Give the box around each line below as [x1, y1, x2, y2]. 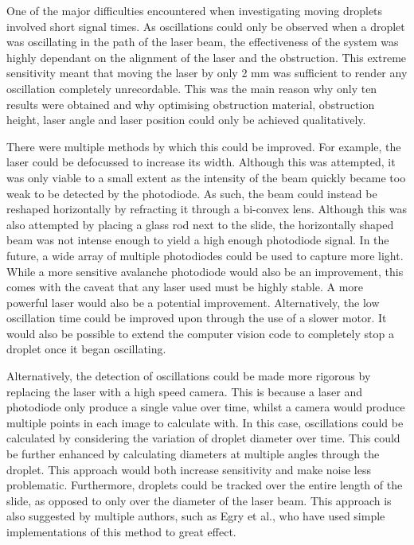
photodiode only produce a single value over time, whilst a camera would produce [6, 399, 405, 415]
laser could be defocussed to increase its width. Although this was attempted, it [6, 154, 396, 170]
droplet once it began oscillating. [6, 341, 166, 357]
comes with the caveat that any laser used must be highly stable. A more [6, 278, 364, 295]
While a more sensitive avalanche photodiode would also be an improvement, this [6, 263, 404, 279]
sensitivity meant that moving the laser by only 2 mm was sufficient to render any [6, 64, 408, 81]
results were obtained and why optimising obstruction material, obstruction [6, 95, 375, 112]
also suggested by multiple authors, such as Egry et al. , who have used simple [6, 508, 385, 524]
